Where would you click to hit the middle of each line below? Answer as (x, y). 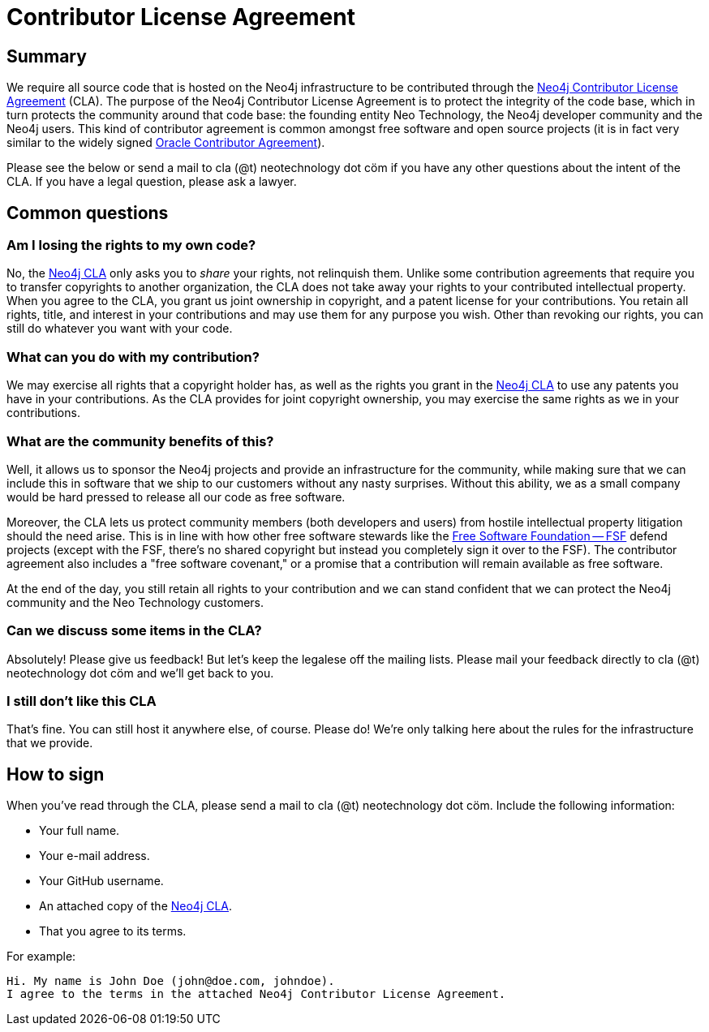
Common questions (88, 213)
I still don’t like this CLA (82, 701)
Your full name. (79, 831)
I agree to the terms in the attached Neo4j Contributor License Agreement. (256, 994)
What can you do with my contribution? (133, 357)
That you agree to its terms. (113, 931)
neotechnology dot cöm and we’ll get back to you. (140, 673)
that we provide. (50, 743)
